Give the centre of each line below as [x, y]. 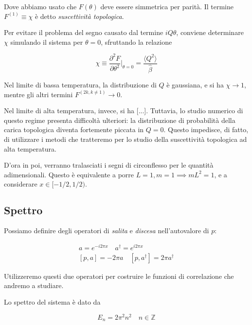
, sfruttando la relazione [136, 42]
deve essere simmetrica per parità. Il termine [167, 6]
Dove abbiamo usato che [40, 6]
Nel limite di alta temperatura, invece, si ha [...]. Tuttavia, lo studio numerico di [124, 111]
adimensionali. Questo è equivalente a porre [69, 174]
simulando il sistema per [47, 42]
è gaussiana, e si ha [195, 85]
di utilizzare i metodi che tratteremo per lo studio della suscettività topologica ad [126, 139]
